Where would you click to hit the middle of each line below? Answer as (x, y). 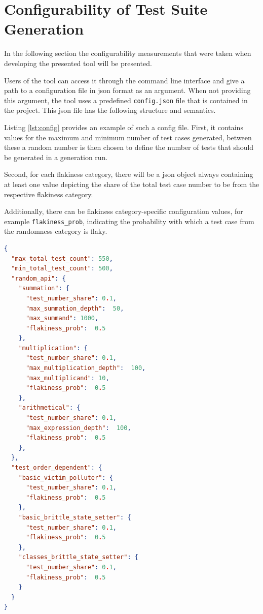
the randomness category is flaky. (56, 231)
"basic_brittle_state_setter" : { (75, 517)
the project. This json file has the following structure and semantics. (110, 110)
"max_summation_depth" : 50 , (75, 308)
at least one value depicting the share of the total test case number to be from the (132, 184)
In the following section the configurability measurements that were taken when (128, 53)
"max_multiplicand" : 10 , (67, 378)
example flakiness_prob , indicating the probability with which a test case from (129, 221)
